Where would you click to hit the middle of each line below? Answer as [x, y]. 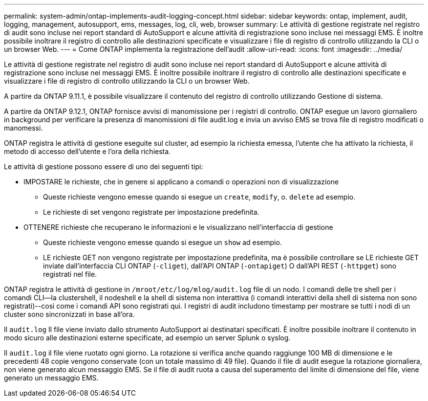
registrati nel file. [70, 274]
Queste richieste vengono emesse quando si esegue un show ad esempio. [162, 242]
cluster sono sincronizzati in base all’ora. [69, 314]
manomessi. [23, 128]
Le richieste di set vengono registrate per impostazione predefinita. [151, 212]
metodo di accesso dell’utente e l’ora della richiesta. [87, 151]
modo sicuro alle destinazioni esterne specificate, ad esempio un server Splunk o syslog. [147, 338]
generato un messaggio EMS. [51, 378]
